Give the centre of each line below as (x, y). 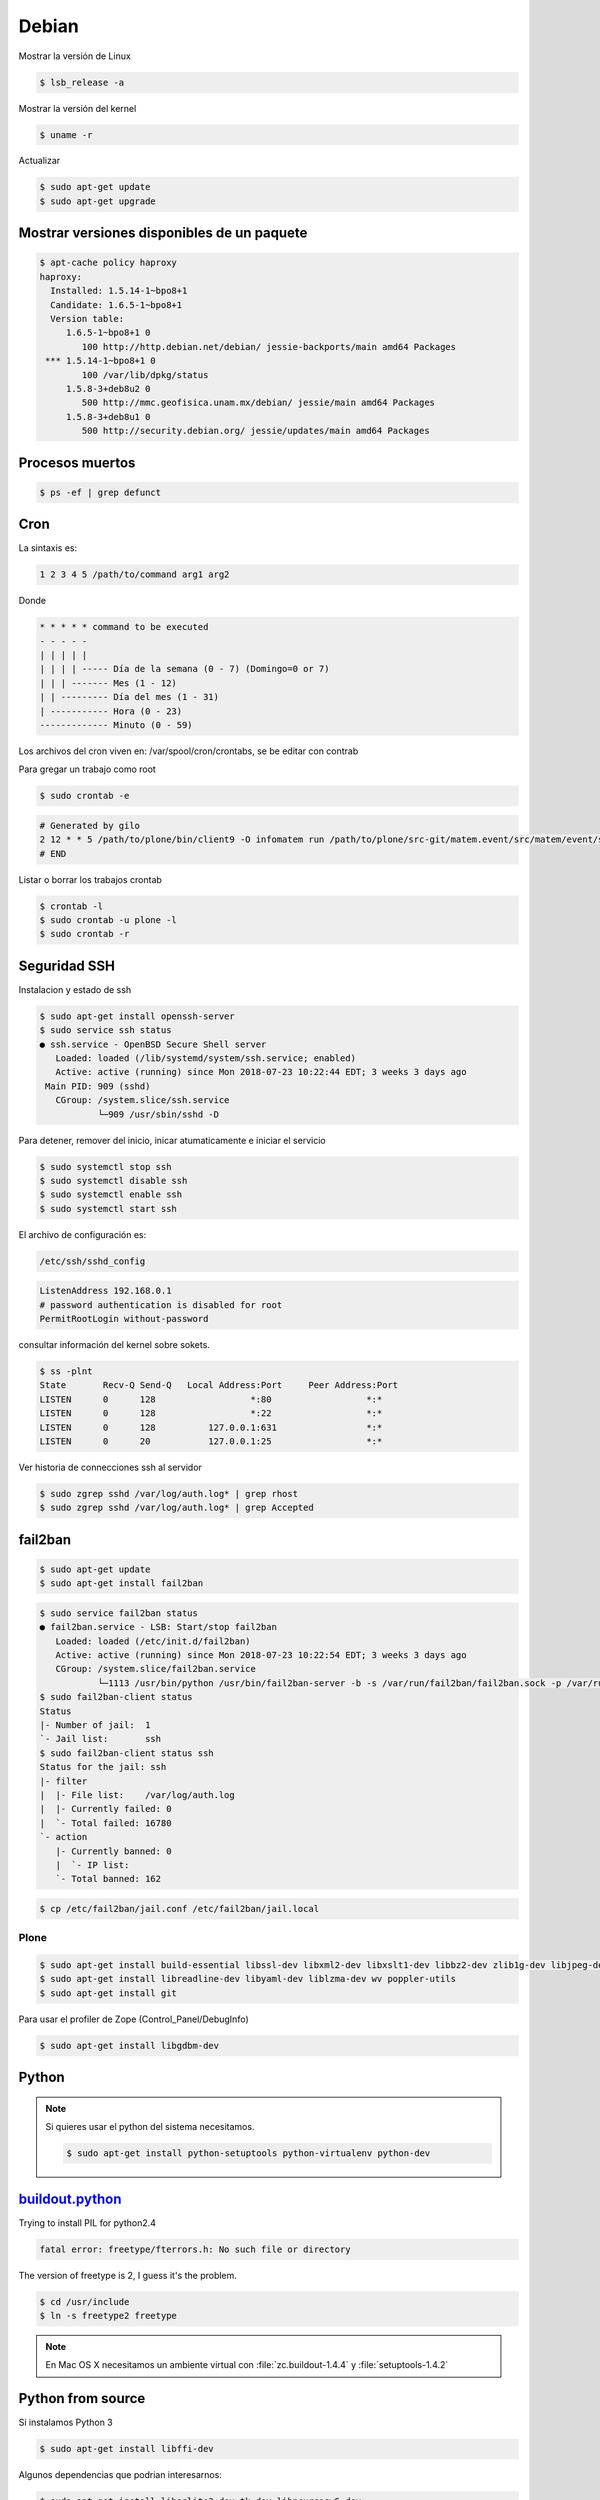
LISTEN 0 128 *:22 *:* (211, 1413)
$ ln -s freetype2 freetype (108, 2316)
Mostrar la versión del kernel (77, 108)
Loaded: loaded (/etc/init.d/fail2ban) (153, 1641)
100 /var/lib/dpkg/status (145, 374)
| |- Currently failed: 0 (105, 1809)
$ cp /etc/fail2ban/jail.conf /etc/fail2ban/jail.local (179, 1908)
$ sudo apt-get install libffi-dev (126, 2449)
